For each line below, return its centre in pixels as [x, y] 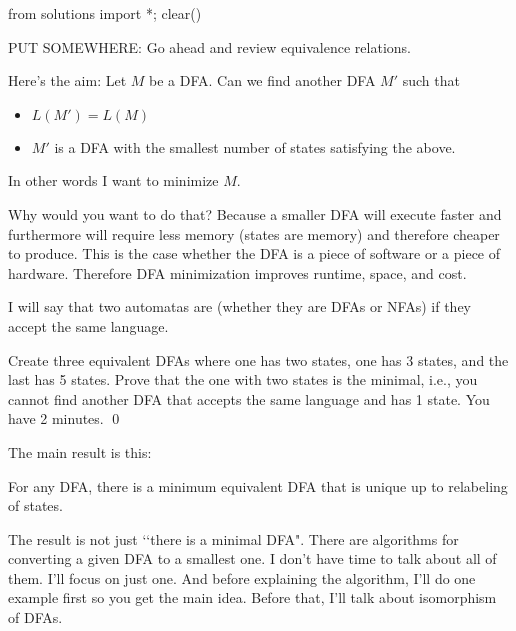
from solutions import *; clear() [105, 13]
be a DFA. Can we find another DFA [262, 80]
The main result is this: [80, 451]
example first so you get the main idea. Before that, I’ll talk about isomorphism [252, 597]
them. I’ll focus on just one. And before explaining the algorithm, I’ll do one [242, 577]
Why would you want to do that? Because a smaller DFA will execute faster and [255, 213]
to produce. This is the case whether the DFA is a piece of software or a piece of [254, 253]
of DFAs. [35, 617]
